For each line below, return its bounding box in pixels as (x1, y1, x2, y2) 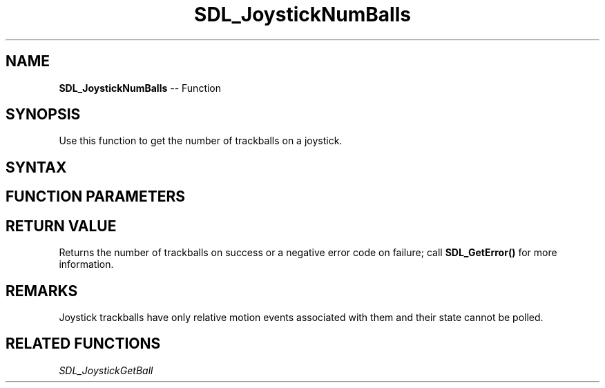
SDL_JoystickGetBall (59, 364, 153, 376)
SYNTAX (6, 158, 67, 176)
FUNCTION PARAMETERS (6, 188, 185, 206)
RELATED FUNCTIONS (6, 335, 161, 353)
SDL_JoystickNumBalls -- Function (59, 81, 222, 94)
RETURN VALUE (6, 217, 117, 235)
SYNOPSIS (6, 106, 81, 124)
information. (59, 258, 114, 271)
